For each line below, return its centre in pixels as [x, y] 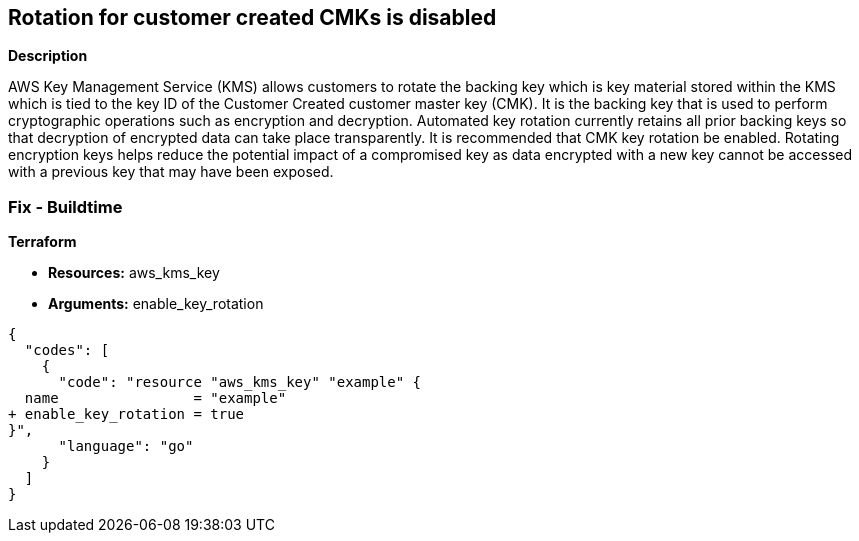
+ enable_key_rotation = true [126, 414]
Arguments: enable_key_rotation [156, 304]
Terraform [42, 242]
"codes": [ [67, 350]
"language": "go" [126, 446]
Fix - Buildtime [65, 206]
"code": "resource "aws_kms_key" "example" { [240, 382]
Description [48, 56]
